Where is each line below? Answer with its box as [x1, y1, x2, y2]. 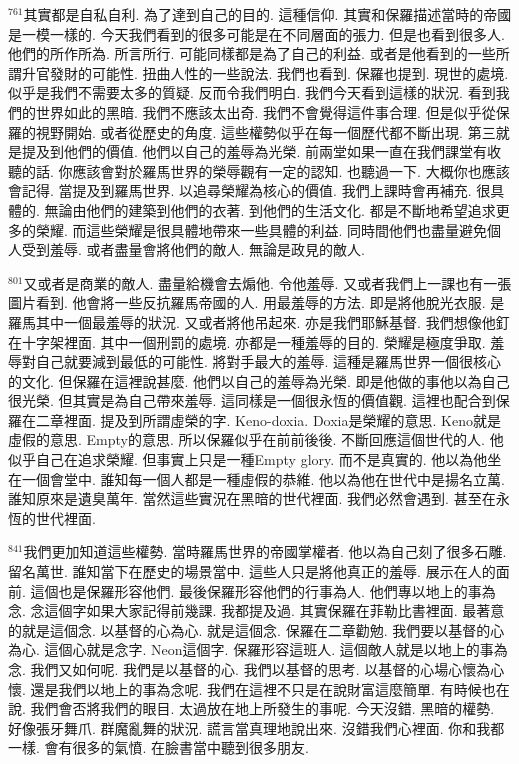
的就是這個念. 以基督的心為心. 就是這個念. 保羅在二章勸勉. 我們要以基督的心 [8, 619, 505, 640]
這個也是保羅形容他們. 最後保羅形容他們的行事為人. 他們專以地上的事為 [30, 580, 496, 601]
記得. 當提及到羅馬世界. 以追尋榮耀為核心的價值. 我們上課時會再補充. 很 [21, 180, 491, 201]
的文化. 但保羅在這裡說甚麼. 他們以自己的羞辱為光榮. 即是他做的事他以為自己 [8, 370, 510, 391]
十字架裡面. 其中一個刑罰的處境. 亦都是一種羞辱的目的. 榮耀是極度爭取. [21, 331, 486, 352]
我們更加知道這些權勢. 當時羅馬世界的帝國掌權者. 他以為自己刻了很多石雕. [23, 541, 507, 562]
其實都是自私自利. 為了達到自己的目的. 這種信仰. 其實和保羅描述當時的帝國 [23, 4, 512, 24]
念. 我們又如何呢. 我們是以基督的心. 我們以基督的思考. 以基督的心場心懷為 [8, 659, 491, 679]
